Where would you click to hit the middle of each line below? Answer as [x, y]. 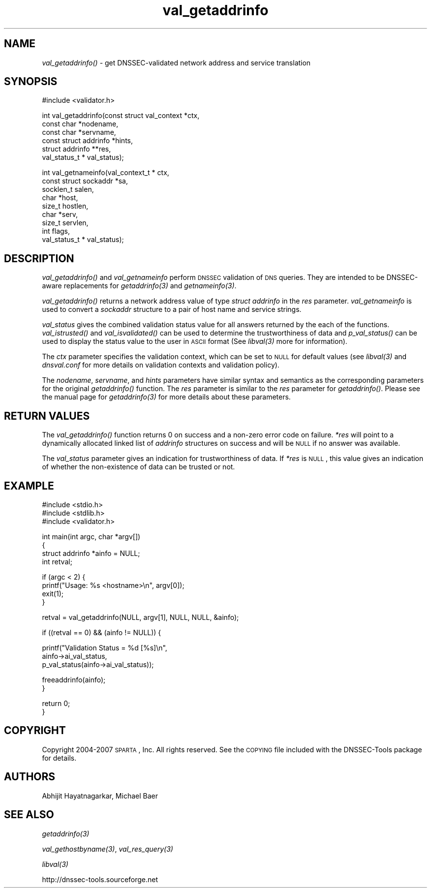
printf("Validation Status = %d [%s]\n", [105, 647]
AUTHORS [30, 777]
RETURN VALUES [47, 416]
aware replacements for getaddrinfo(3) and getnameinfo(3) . [139, 286]
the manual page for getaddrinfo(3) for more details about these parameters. [166, 397]
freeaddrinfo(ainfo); [74, 679]
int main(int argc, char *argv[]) [91, 536]
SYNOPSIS [31, 82]
